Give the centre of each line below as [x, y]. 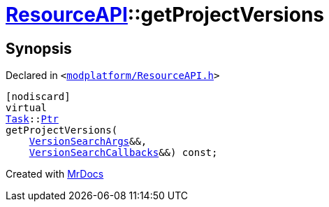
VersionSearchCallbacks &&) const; [123, 153]
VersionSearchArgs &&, [88, 142]
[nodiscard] [38, 97]
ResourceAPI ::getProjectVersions [165, 15]
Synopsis [39, 48]
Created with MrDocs [55, 174]
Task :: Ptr [32, 119]
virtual [27, 108]
